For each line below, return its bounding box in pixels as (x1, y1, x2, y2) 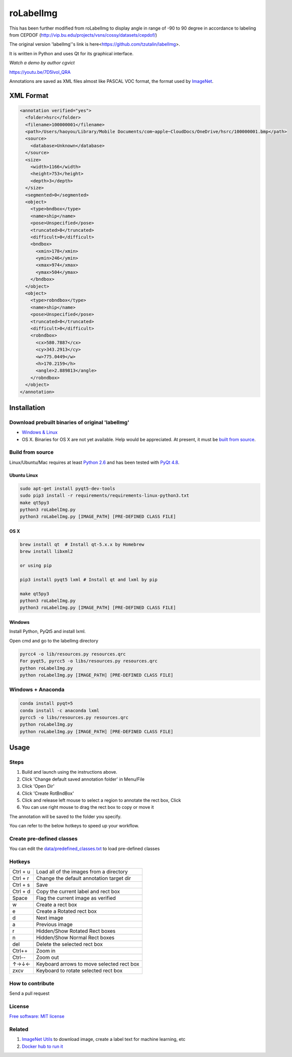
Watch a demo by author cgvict (9, 60, 75, 66)
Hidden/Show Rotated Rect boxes (36, 927, 116, 934)
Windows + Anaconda (9, 686, 65, 693)
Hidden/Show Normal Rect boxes (36, 934, 115, 941)
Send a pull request (9, 990, 50, 997)
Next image (36, 914, 64, 921)
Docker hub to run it (22, 1043, 63, 1049)
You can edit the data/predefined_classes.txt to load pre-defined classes (9, 845, 160, 852)
